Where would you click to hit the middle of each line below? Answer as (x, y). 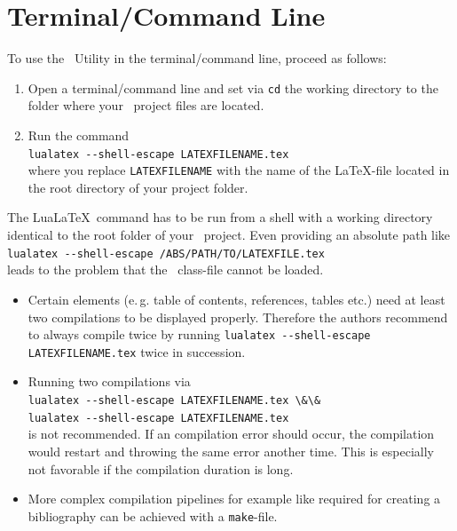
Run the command (79, 135)
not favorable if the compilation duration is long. (161, 468)
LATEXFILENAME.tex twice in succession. (137, 351)
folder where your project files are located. (146, 105)
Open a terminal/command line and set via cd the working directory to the (233, 87)
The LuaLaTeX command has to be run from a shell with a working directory (220, 217)
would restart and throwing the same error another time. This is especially (231, 451)
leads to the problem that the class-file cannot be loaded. (165, 269)
